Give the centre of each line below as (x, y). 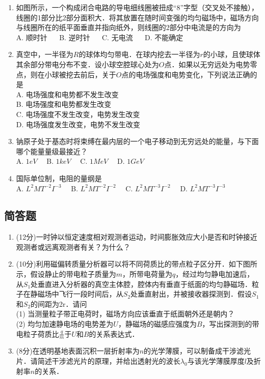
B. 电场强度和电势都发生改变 (64, 104)
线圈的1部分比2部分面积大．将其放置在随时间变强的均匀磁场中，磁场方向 (137, 17)
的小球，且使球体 (232, 54)
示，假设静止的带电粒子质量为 (66, 274)
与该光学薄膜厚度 (216, 361)
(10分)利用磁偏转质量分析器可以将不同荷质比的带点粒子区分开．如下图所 (137, 264)
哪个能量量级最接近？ (52, 151)
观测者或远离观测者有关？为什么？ (73, 246)
